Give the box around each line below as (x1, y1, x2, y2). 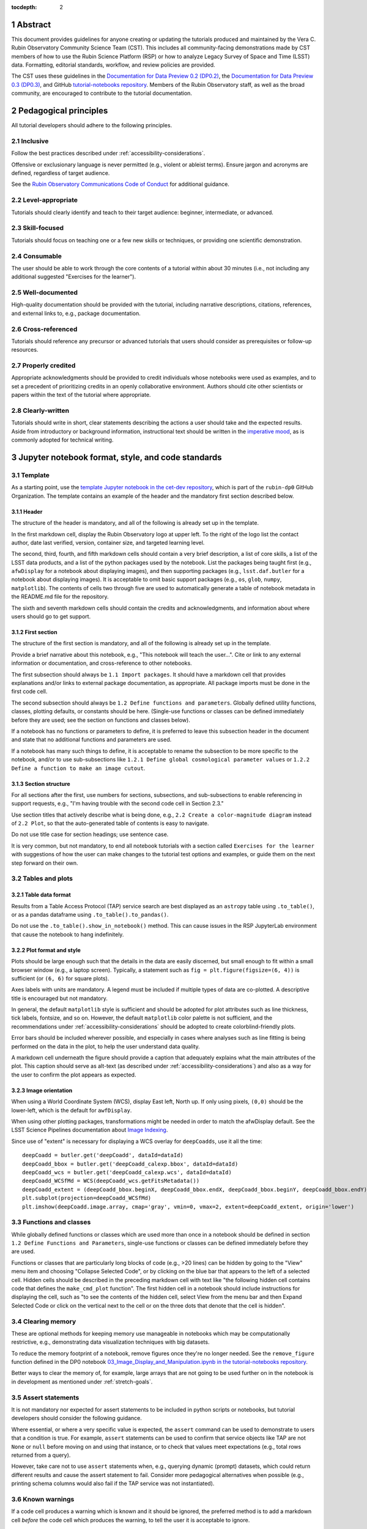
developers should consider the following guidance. (11, 1415, 142, 1422)
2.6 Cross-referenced (11, 325, 78, 333)
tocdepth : (11, 4, 37, 10)
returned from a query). (11, 1451, 71, 1459)
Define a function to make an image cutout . (11, 764, 146, 772)
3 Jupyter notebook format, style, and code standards (11, 453, 223, 462)
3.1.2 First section (11, 629, 57, 636)
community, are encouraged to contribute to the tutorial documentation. (11, 89, 193, 97)
